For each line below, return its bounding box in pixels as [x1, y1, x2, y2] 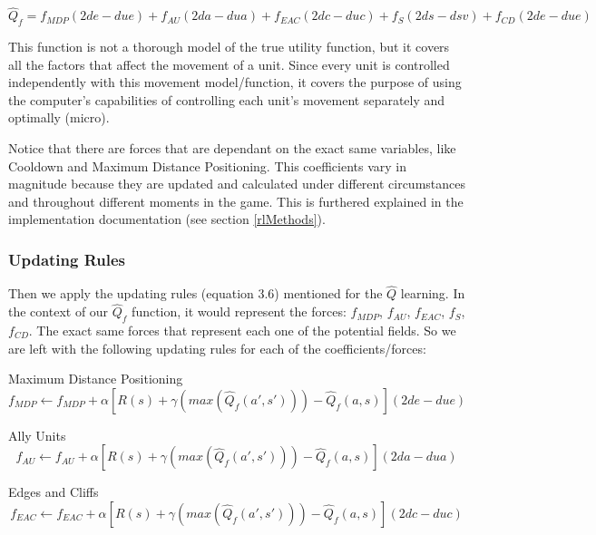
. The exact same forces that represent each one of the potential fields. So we [28, 321, 456, 339]
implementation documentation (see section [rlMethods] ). [8, 209, 326, 229]
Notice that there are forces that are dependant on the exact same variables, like [8, 138, 456, 157]
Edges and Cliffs [8, 482, 99, 501]
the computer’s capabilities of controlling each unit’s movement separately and [8, 90, 445, 109]
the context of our [8, 302, 109, 321]
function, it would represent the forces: [132, 302, 347, 321]
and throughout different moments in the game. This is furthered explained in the [8, 191, 464, 210]
